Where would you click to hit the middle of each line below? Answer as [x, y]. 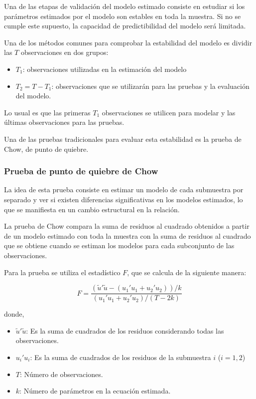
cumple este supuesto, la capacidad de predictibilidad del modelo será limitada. [125, 26]
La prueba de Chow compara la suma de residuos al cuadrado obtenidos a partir [127, 226]
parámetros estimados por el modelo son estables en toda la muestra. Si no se [123, 16]
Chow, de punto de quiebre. [46, 149]
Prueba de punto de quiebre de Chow [81, 171]
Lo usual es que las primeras [47, 112]
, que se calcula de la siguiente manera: [187, 272]
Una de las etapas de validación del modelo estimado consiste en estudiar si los [125, 6]
